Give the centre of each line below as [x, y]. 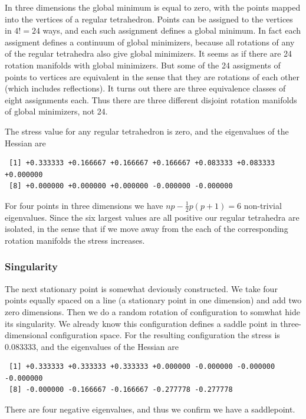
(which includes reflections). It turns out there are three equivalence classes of [145, 88]
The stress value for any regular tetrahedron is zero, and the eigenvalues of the [147, 131]
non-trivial [263, 205]
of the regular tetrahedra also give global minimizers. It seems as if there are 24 [149, 53]
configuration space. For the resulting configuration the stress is [165, 335]
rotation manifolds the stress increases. [75, 240]
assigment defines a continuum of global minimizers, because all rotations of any [150, 42]
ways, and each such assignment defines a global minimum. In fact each [172, 30]
